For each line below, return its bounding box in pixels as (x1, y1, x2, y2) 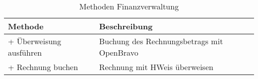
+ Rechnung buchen (8, 61, 78, 73)
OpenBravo (99, 47, 138, 58)
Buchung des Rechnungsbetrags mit (99, 35, 223, 47)
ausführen (8, 47, 42, 58)
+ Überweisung (8, 35, 62, 47)
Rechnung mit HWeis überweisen (99, 61, 213, 73)
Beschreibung (99, 20, 153, 32)
